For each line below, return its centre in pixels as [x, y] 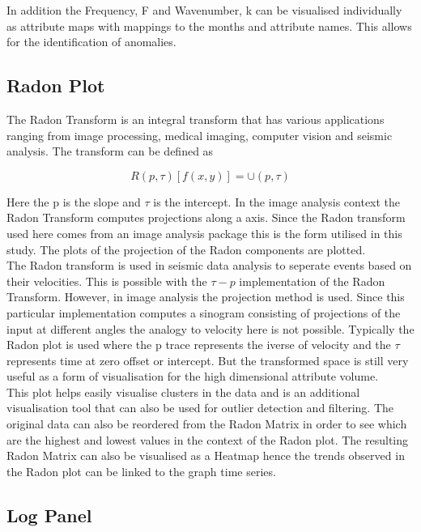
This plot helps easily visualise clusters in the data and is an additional [183, 392]
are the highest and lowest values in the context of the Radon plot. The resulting [208, 439]
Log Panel [49, 515]
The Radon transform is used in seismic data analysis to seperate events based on [209, 265]
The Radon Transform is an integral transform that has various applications [196, 119]
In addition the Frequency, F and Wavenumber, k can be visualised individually [204, 10]
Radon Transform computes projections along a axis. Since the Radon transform [206, 217]
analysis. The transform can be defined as [110, 151]
